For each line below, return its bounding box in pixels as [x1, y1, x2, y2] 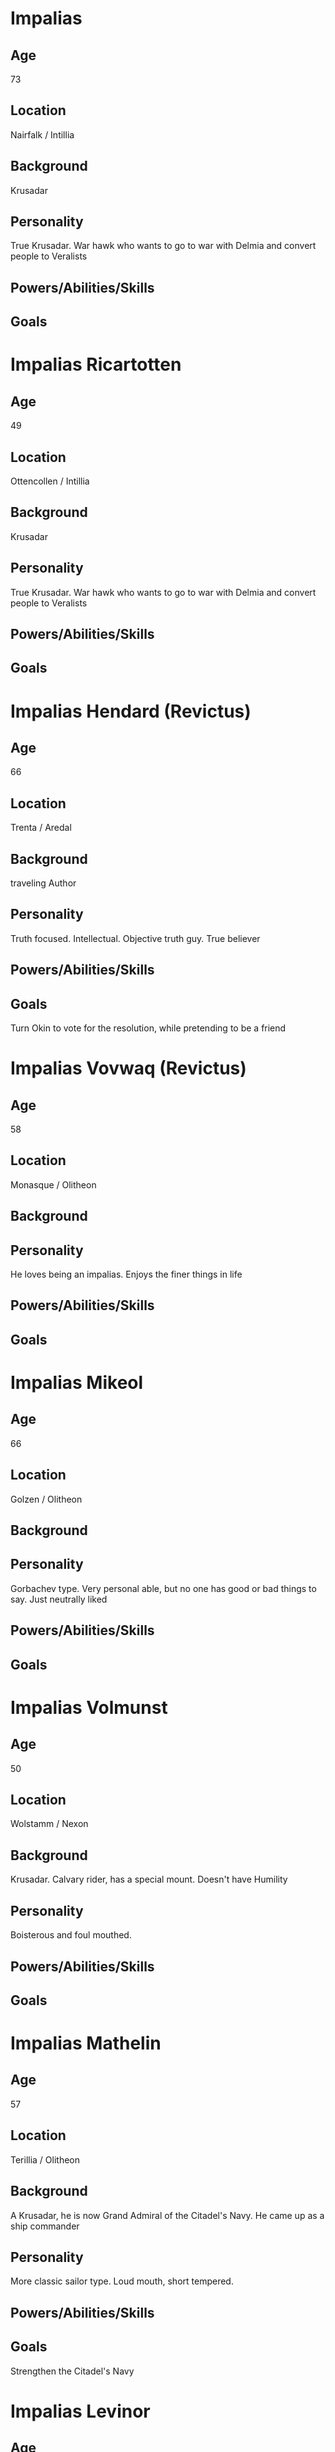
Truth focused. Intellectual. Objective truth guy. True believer [10, 932, 261, 944]
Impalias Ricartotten [10, 353, 182, 376]
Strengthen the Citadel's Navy [10, 2365, 135, 2377]
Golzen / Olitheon [10, 1493, 83, 1505]
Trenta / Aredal [10, 822, 72, 834]
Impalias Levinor [10, 2400, 151, 2422]
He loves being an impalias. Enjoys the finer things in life [10, 1268, 243, 1281]
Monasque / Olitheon [10, 1178, 97, 1191]
